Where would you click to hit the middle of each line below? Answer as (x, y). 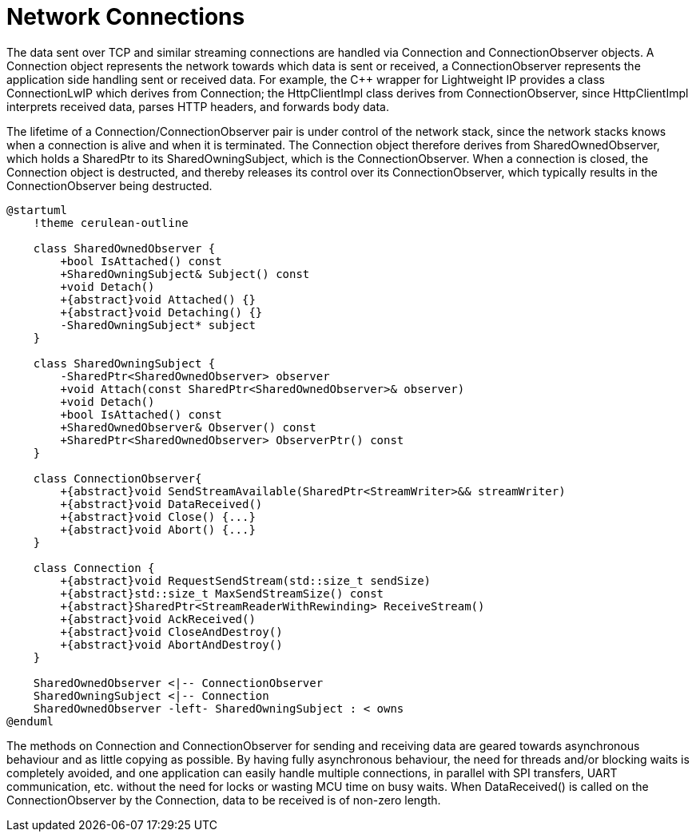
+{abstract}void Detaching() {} (161, 312)
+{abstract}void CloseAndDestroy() (171, 631)
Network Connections (126, 17)
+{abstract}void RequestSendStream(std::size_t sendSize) (246, 580)
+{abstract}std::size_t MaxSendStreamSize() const (222, 593)
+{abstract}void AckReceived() (158, 619)
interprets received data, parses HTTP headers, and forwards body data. (198, 106)
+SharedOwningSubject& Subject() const (185, 274)
